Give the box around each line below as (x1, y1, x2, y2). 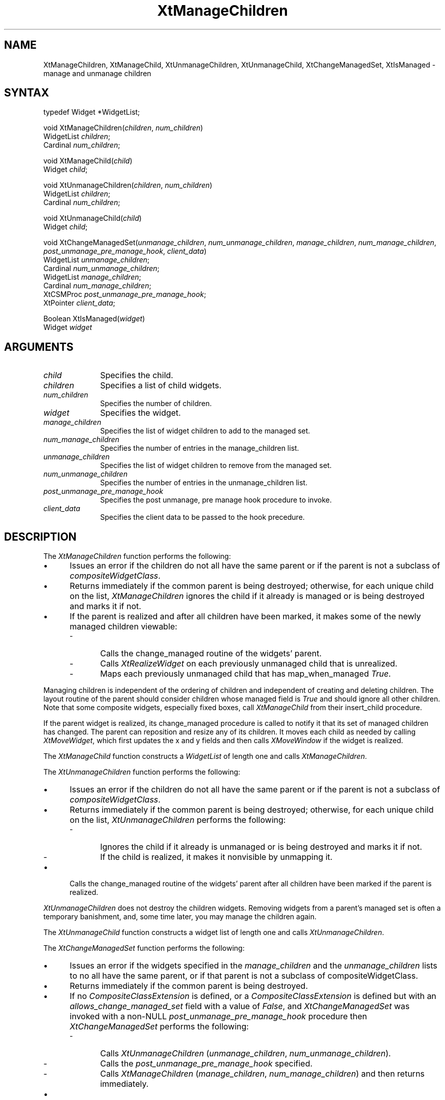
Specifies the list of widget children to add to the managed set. (100, 426, 310, 436)
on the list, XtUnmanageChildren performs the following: (70, 815, 286, 825)
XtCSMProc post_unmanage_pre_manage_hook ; (43, 290, 206, 299)
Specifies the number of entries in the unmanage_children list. (100, 478, 308, 487)
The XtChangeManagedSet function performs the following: (43, 944, 245, 953)
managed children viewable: (70, 621, 177, 632)
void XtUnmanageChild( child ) (43, 214, 142, 223)
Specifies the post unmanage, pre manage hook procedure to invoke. (100, 495, 332, 505)
